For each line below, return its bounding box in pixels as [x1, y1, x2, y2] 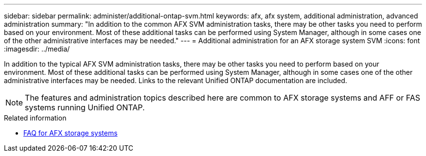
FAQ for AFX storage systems [23, 129, 118, 137]
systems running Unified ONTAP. [25, 103, 145, 112]
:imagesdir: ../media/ [4, 45, 70, 53]
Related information [4, 114, 67, 122]
